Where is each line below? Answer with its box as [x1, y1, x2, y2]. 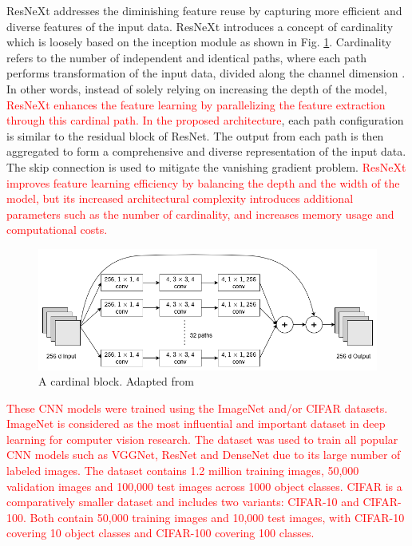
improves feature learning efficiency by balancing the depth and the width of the [6, 174, 400, 191]
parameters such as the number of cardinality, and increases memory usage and [6, 205, 394, 222]
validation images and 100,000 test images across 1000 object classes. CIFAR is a [6, 477, 402, 494]
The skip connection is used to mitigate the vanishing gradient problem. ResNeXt [6, 158, 406, 175]
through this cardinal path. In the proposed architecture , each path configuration [6, 112, 404, 129]
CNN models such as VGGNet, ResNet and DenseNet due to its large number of [6, 446, 401, 463]
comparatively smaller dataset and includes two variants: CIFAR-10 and [6, 493, 359, 510]
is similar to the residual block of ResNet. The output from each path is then [6, 127, 384, 144]
